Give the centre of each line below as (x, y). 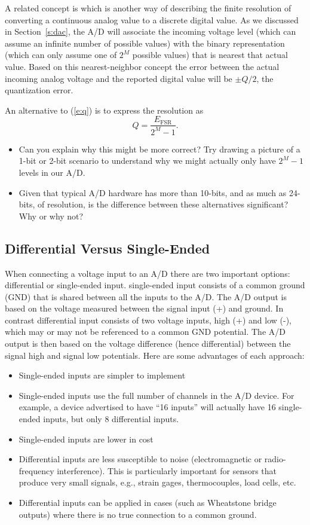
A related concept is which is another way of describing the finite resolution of (148, 8)
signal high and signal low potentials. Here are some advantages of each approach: (155, 355)
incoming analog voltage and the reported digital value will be (119, 78)
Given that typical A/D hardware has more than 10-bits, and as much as (153, 192)
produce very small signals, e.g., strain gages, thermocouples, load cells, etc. (157, 482)
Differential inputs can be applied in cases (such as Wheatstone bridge (148, 503)
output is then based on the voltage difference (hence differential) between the (148, 344)
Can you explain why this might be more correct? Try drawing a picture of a (159, 149)
